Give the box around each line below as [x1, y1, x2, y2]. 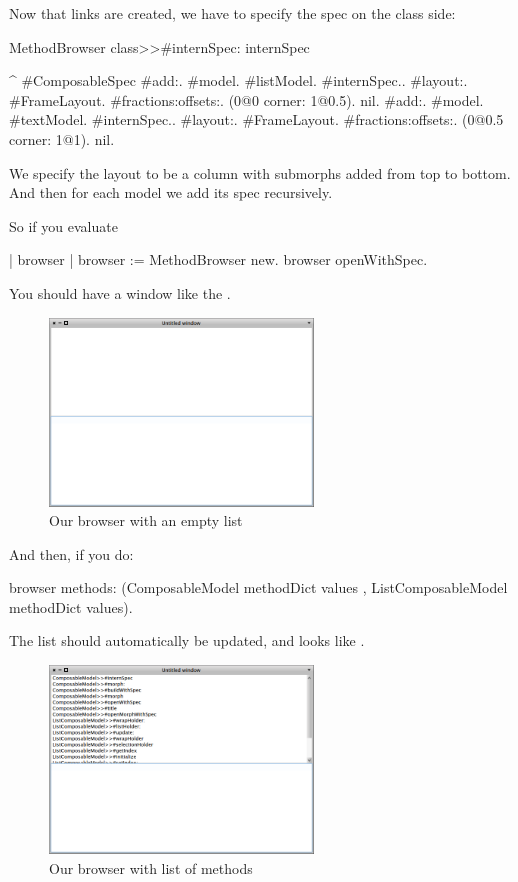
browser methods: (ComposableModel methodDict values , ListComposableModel [9, 577, 508, 598]
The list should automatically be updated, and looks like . [9, 630, 365, 651]
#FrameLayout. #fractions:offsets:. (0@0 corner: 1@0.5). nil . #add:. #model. [9, 89, 484, 110]
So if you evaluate [9, 215, 118, 236]
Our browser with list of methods [49, 857, 253, 878]
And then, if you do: [9, 543, 134, 564]
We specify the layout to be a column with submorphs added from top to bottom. [9, 162, 511, 183]
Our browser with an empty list [49, 510, 243, 531]
